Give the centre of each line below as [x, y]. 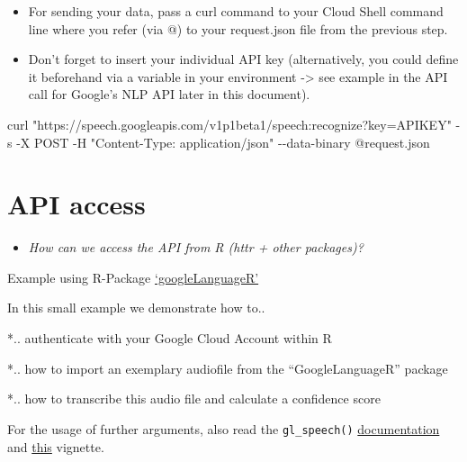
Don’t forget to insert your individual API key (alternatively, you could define [243, 59]
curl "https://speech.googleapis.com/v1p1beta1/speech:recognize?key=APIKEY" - [234, 124]
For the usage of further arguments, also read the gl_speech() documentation [224, 428]
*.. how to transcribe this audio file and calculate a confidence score [194, 399]
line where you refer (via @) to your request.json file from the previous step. [238, 28]
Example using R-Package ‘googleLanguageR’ [133, 277]
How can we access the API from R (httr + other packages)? [196, 247]
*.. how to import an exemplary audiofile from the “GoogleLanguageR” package [228, 368]
